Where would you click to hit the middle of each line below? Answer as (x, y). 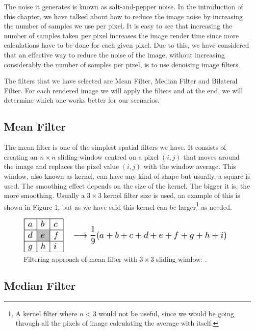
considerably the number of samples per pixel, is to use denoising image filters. (122, 64)
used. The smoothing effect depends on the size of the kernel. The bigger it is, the (127, 185)
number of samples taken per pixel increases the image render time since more (121, 35)
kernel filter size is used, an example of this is (172, 195)
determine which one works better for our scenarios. (82, 100)
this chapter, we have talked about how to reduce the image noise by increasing (123, 16)
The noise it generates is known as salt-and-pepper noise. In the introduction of (124, 6)
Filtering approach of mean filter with (80, 259)
